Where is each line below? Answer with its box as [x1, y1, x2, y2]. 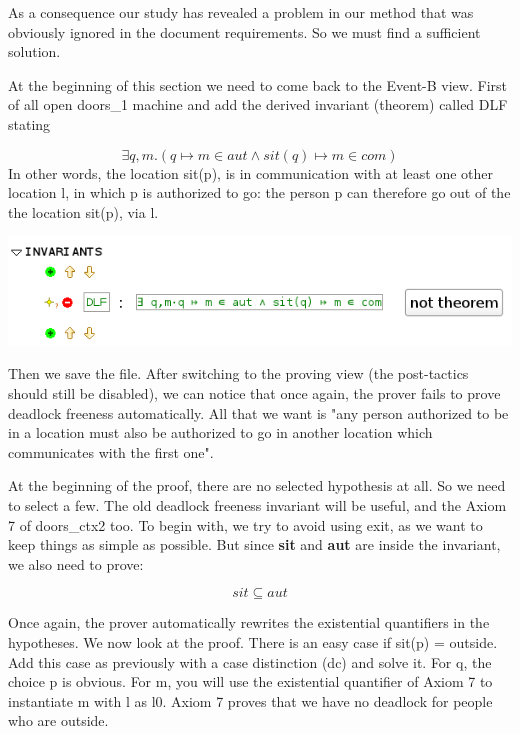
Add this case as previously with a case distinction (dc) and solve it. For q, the [8, 651, 492, 672]
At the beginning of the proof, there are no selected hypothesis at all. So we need [8, 475, 506, 496]
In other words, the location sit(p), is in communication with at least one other [8, 162, 493, 183]
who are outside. [8, 710, 109, 731]
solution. [8, 41, 61, 62]
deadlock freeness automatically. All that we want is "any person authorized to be [8, 402, 509, 423]
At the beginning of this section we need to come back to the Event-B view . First [8, 74, 507, 95]
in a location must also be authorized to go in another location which [8, 422, 433, 443]
